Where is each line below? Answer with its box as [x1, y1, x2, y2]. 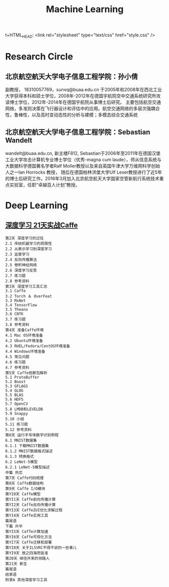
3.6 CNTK [5, 311, 24, 316]
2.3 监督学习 [5, 251, 30, 257]
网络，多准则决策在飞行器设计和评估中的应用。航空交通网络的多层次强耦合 [5, 105, 160, 112]
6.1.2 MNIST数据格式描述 [5, 448, 53, 454]
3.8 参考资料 [5, 322, 30, 327]
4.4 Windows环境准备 [5, 349, 45, 354]
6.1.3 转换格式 [5, 454, 34, 459]
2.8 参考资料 [5, 279, 30, 284]
